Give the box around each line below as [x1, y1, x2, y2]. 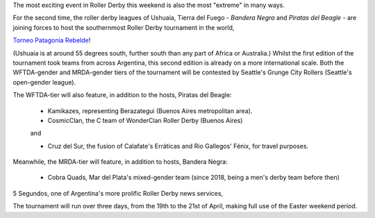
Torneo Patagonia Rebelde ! [12, 36, 91, 44]
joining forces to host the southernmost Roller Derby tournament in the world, [12, 23, 235, 31]
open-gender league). [12, 78, 76, 86]
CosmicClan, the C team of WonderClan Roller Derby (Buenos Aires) [47, 116, 243, 124]
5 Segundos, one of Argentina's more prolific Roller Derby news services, [12, 189, 224, 197]
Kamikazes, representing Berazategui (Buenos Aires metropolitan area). [47, 106, 253, 115]
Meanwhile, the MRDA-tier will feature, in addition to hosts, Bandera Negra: [12, 158, 228, 166]
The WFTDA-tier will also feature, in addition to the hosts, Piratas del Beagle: [12, 91, 232, 99]
